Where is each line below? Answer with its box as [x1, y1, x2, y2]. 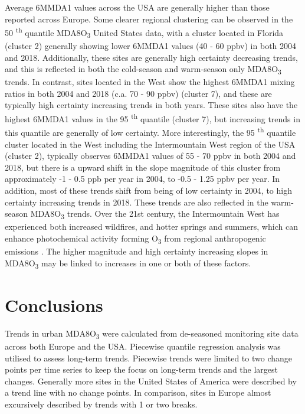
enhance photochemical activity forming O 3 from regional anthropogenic [5, 232, 266, 246]
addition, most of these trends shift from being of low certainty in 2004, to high [5, 184, 292, 196]
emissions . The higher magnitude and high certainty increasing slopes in [5, 245, 268, 257]
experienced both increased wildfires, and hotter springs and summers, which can [5, 220, 298, 233]
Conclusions [5, 292, 103, 317]
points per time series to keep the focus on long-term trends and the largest [5, 363, 278, 376]
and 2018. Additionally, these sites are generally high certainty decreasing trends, [5, 51, 298, 63]
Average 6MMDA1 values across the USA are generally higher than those [5, 1, 270, 13]
